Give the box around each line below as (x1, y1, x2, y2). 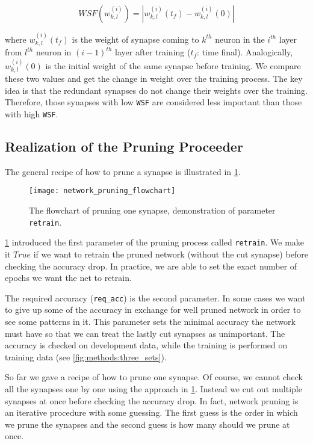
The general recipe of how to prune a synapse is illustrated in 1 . (5, 165, 241, 177)
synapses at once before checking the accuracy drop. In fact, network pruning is (5, 394, 299, 407)
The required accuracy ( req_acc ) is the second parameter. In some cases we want (5, 291, 306, 304)
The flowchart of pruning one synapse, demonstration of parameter (29, 204, 276, 217)
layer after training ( (115, 46, 191, 58)
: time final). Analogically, (197, 46, 293, 58)
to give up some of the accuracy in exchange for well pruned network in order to (5, 303, 301, 316)
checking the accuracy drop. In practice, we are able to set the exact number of (5, 259, 297, 272)
